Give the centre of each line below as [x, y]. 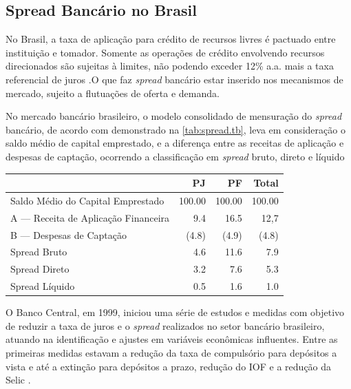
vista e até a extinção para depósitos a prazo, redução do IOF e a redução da [169, 366]
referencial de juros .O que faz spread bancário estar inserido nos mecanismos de [174, 79]
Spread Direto [40, 269]
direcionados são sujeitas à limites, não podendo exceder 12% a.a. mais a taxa [170, 66]
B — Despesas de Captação [68, 234]
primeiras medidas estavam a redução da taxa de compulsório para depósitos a [171, 352]
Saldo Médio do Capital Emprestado [87, 200]
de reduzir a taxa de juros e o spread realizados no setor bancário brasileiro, [165, 325]
